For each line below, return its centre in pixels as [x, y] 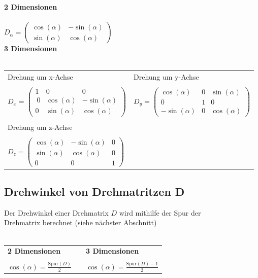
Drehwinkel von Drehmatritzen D [94, 192]
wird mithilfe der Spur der [160, 212]
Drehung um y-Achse [166, 77]
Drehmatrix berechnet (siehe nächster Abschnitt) [80, 222]
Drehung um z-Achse [40, 127]
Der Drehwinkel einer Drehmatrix [56, 212]
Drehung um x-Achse [40, 77]
